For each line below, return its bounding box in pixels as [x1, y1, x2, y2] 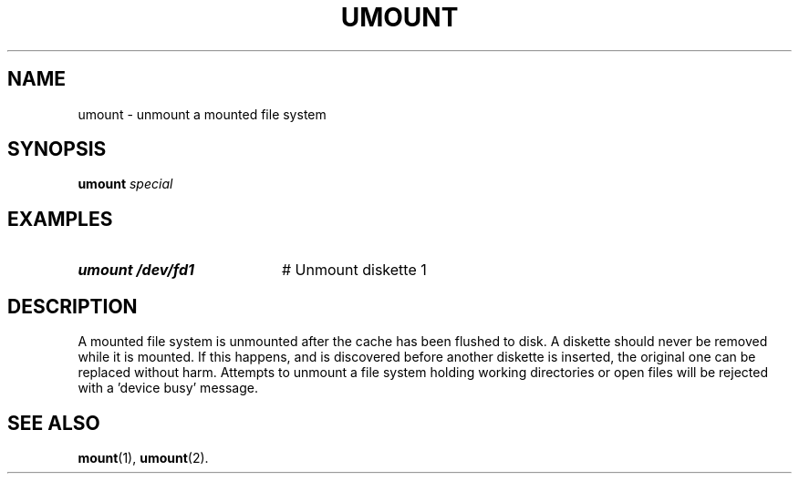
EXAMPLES [7, 207, 113, 230]
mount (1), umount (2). [78, 449, 209, 466]
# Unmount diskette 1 [281, 261, 427, 280]
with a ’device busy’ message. [78, 380, 258, 396]
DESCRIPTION [7, 294, 138, 318]
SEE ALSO [7, 411, 100, 435]
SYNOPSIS [7, 138, 107, 161]
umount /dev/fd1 [78, 261, 194, 280]
